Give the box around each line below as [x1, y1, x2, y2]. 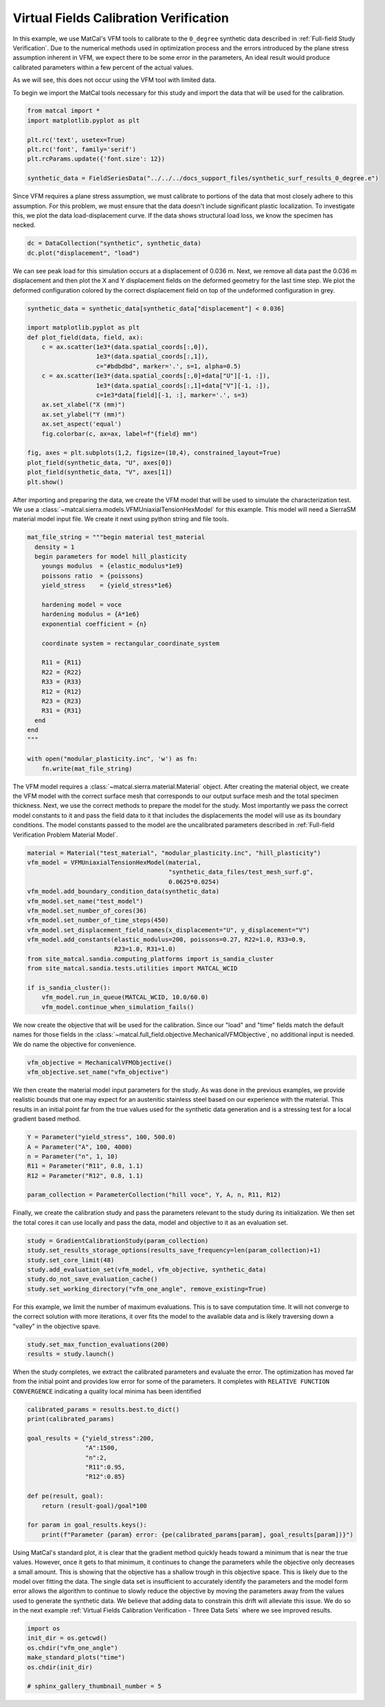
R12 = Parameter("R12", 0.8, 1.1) [27, 1171, 144, 1180]
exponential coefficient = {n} [41, 620, 147, 628]
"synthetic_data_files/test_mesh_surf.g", [168, 868, 314, 876]
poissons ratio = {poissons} [41, 572, 144, 580]
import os [27, 1625, 60, 1633]
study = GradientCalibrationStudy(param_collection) [27, 1237, 209, 1244]
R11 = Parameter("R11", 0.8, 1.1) [27, 1162, 144, 1170]
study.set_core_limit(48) [27, 1256, 115, 1264]
